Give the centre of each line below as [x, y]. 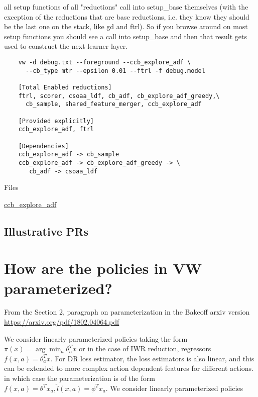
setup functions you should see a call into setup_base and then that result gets [126, 36]
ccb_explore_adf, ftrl [56, 129]
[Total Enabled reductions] [65, 87]
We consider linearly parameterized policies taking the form [96, 338]
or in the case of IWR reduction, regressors [145, 349]
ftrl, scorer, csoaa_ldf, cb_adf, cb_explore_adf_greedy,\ [119, 96]
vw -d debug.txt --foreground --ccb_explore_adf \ [105, 62]
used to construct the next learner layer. [66, 46]
